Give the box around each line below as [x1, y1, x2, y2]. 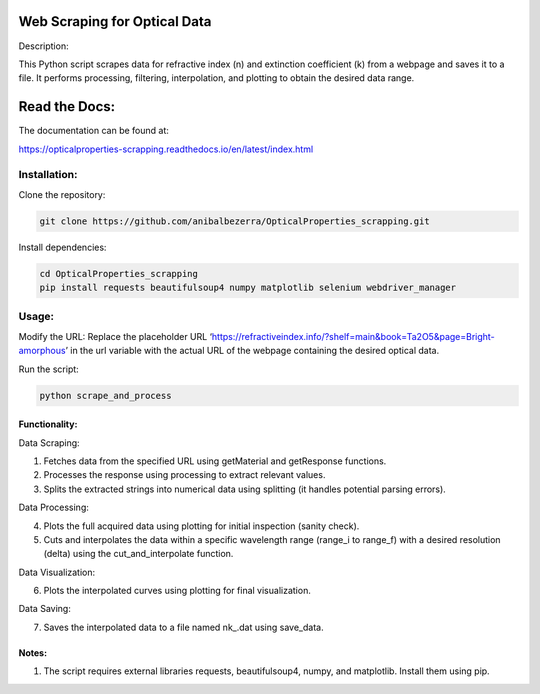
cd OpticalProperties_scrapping [39, 268, 199, 279]
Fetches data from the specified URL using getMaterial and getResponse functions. [43, 455, 387, 467]
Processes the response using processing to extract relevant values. [43, 469, 326, 481]
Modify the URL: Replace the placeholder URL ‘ [18, 330, 213, 342]
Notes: [18, 646, 48, 659]
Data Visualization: [18, 566, 96, 578]
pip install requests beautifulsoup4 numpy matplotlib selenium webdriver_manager [39, 282, 457, 294]
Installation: [18, 168, 78, 182]
